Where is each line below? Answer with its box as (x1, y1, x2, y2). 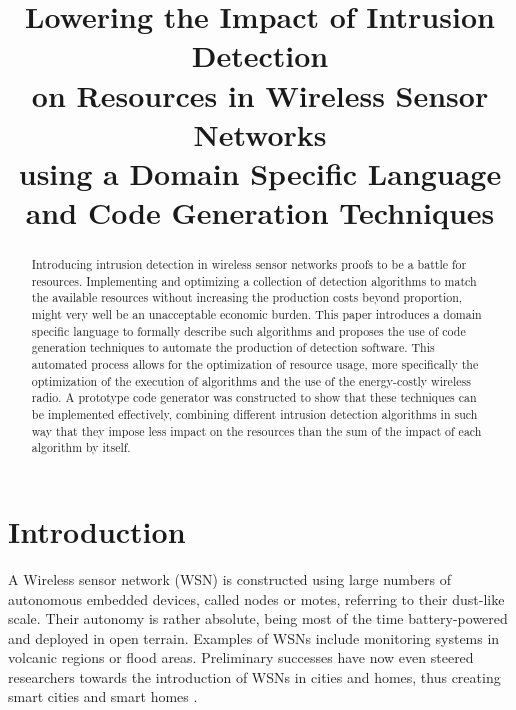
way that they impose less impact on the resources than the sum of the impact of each (31, 422, 482, 439)
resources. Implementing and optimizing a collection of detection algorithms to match (31, 272, 477, 289)
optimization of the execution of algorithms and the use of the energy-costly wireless (31, 372, 471, 389)
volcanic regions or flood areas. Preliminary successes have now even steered (8, 647, 474, 668)
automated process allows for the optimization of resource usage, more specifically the (31, 356, 479, 373)
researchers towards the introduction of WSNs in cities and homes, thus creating (8, 666, 501, 687)
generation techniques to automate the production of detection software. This (31, 339, 435, 356)
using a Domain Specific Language (18, 152, 502, 193)
